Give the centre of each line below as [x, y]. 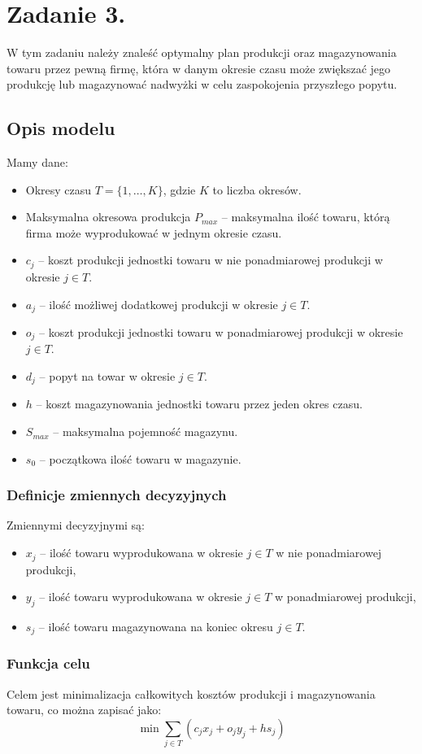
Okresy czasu [59, 189]
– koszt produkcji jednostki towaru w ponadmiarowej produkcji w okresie [221, 331]
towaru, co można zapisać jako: [84, 710]
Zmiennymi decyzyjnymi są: [76, 525]
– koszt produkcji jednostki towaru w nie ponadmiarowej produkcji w [211, 260]
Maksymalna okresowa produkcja [108, 217]
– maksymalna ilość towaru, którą [306, 217]
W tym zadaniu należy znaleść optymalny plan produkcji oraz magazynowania [202, 52]
